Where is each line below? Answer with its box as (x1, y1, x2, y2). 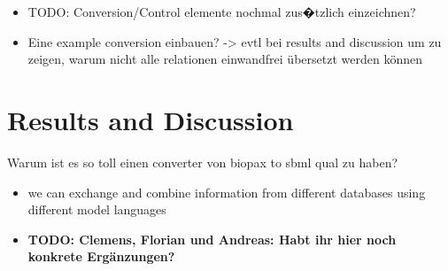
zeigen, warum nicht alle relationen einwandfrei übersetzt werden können (27, 50, 422, 68)
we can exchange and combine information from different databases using (27, 182, 426, 201)
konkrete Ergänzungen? (27, 247, 175, 266)
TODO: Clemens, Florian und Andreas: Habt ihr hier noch (27, 229, 397, 248)
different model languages (27, 200, 166, 219)
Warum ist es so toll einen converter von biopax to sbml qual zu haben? (7, 152, 398, 171)
